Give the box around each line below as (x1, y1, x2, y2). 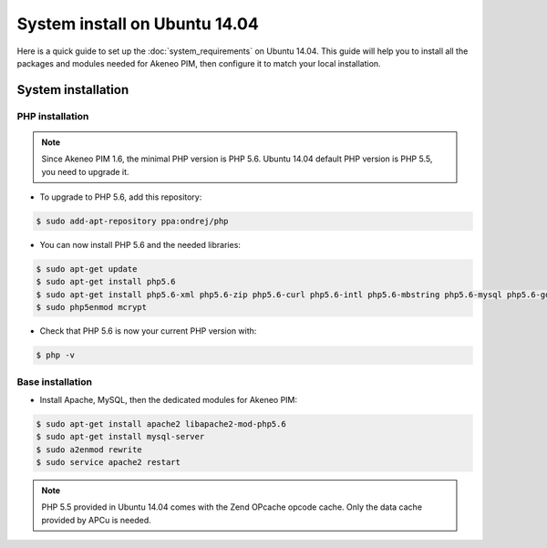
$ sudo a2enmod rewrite (36, 444, 143, 455)
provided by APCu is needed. (41, 514, 152, 525)
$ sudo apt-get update (36, 264, 138, 274)
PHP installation (16, 109, 89, 122)
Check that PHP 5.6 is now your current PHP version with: (39, 326, 257, 336)
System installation (16, 82, 129, 98)
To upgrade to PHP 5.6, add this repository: (39, 191, 202, 202)
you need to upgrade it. (41, 166, 129, 177)
